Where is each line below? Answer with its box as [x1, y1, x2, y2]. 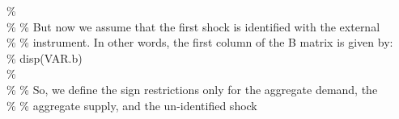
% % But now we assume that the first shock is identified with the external [6, 18, 380, 35]
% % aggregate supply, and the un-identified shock [6, 96, 257, 113]
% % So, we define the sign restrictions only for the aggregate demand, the [6, 80, 378, 97]
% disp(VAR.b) [6, 49, 83, 66]
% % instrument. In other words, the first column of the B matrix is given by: [6, 34, 393, 51]
